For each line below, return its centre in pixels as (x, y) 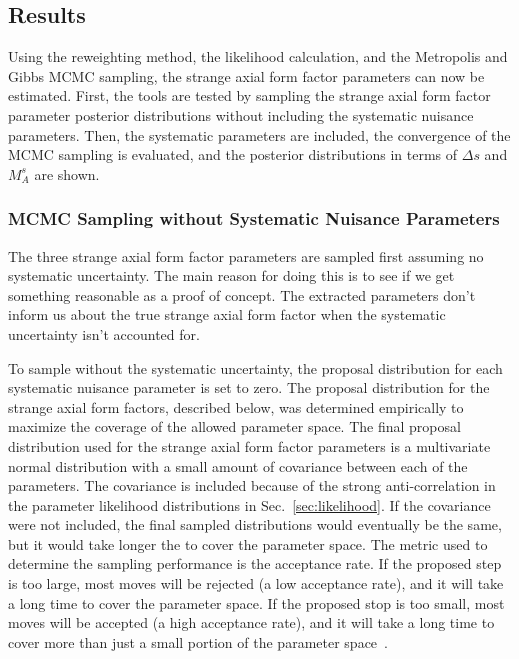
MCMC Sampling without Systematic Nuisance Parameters (254, 218)
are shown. (67, 173)
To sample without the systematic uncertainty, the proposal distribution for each (255, 367)
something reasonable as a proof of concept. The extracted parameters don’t (242, 294)
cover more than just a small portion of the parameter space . (198, 641)
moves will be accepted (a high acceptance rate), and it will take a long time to (251, 622)
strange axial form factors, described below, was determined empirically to (236, 406)
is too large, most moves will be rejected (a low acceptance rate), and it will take (256, 583)
